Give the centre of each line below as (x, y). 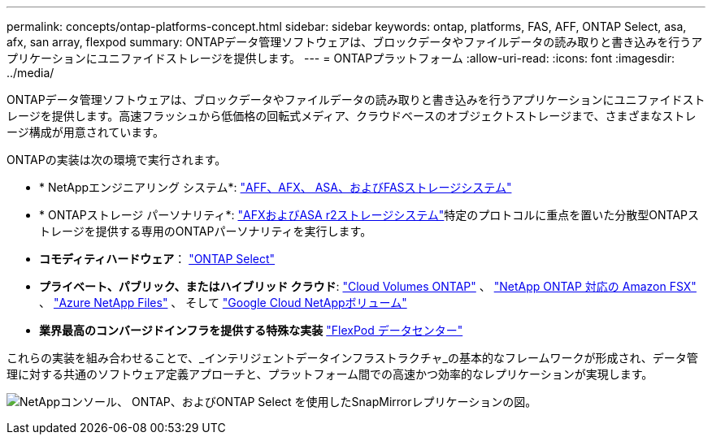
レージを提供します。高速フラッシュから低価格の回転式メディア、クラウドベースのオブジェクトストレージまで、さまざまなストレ (352, 116)
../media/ (30, 73)
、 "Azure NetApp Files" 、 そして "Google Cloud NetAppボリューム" (223, 303)
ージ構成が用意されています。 (85, 132)
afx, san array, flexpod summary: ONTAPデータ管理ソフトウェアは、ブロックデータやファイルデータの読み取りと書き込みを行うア (355, 42)
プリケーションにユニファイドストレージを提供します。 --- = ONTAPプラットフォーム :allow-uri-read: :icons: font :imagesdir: (341, 58)
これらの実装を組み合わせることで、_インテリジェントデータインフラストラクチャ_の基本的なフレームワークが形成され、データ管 (352, 358)
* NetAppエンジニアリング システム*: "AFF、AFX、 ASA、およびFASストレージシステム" (276, 187)
